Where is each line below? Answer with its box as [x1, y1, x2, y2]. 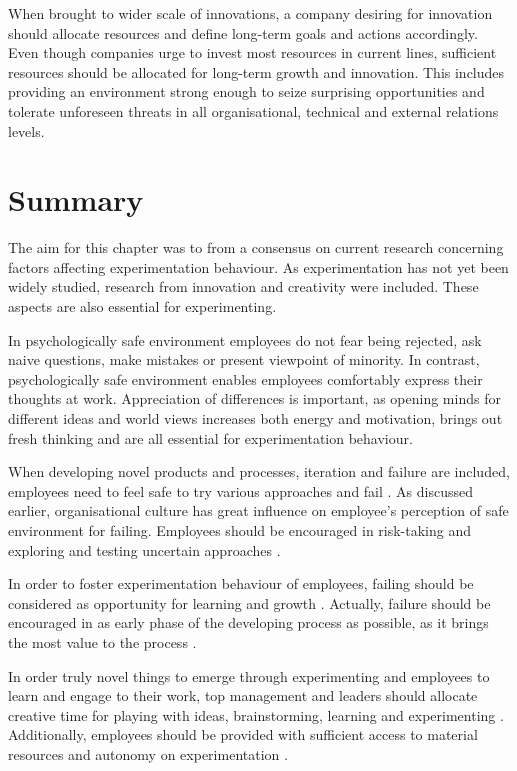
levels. [8, 120, 45, 141]
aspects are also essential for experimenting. [8, 296, 277, 317]
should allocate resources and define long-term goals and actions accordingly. [8, 22, 478, 43]
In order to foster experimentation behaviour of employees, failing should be [8, 573, 474, 594]
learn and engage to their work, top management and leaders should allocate [8, 685, 478, 706]
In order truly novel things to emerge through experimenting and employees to [8, 665, 490, 686]
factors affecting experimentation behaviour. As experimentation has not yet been [8, 256, 509, 277]
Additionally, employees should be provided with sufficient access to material [8, 724, 478, 745]
